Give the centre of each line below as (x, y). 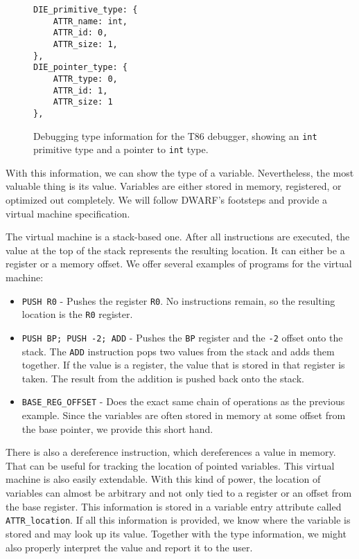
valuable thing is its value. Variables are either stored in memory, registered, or (174, 186)
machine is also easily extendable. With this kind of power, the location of (163, 479)
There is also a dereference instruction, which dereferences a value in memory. (171, 452)
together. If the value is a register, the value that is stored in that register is (183, 365)
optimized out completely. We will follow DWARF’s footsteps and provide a (167, 200)
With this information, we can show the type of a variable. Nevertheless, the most (180, 172)
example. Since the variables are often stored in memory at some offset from (184, 415)
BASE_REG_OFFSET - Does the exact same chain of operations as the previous (183, 401)
